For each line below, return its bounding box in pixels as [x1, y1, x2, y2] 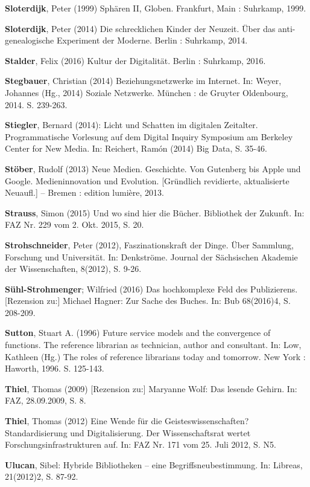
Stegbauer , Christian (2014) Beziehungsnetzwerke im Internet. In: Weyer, [5, 74, 282, 87]
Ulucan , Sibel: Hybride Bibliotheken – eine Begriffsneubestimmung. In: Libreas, [5, 458, 303, 471]
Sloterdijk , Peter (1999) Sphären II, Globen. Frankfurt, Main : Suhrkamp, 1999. [5, 2, 306, 14]
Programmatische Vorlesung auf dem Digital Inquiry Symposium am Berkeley [5, 130, 293, 143]
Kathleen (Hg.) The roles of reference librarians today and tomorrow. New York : [5, 350, 306, 363]
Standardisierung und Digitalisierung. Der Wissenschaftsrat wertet [5, 426, 251, 439]
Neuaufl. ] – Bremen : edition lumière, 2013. [5, 186, 164, 199]
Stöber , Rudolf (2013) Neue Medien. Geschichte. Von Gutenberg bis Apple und [5, 162, 301, 175]
